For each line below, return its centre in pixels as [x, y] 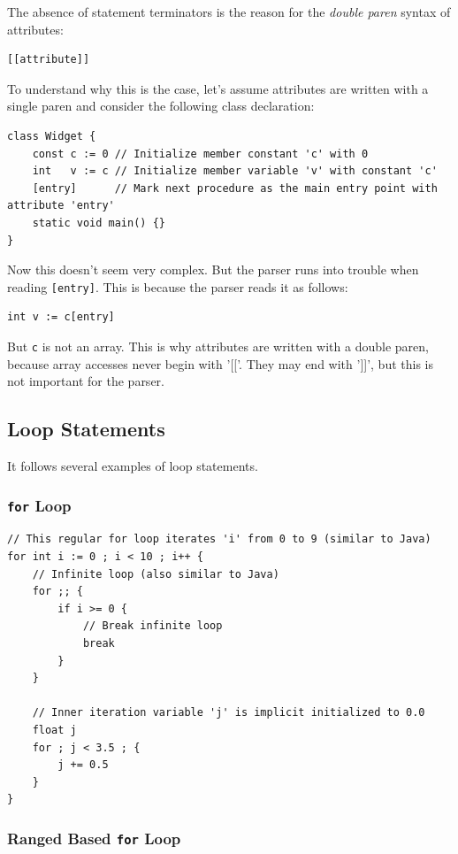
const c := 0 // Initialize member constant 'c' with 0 [200, 154]
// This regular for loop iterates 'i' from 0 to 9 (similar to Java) [219, 539]
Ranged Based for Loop [94, 838]
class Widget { [52, 136]
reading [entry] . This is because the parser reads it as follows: [178, 286]
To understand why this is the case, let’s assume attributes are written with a [218, 88]
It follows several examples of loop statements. [133, 466]
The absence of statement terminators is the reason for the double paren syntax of [229, 12]
